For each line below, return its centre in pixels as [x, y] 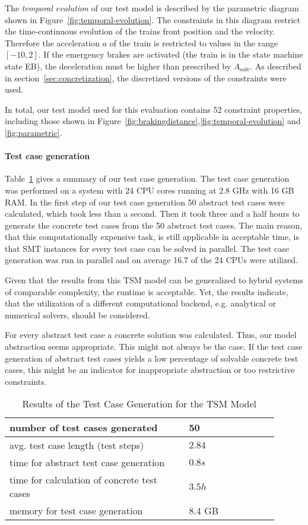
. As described [276, 66]
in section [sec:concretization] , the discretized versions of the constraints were [146, 78]
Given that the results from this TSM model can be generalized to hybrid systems [154, 280]
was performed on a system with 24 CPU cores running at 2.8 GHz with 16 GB [150, 190]
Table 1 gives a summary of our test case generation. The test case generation [147, 178]
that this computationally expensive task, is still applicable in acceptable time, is [152, 237]
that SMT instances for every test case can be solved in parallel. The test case [147, 248]
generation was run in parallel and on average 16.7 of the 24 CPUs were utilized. [152, 260]
